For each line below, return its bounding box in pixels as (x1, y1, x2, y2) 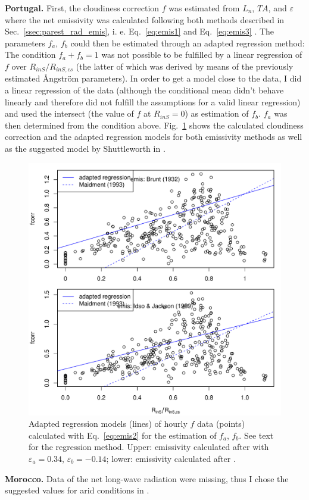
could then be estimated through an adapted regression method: (70, 36, 305, 49)
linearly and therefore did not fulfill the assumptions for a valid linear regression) (5, 95, 301, 108)
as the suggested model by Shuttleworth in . (5, 142, 166, 154)
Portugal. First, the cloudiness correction (5, 2, 160, 14)
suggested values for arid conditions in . (5, 484, 149, 496)
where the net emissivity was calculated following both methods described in (5, 13, 285, 26)
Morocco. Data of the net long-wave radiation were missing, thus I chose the (5, 472, 289, 485)
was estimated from (168, 2, 240, 14)
